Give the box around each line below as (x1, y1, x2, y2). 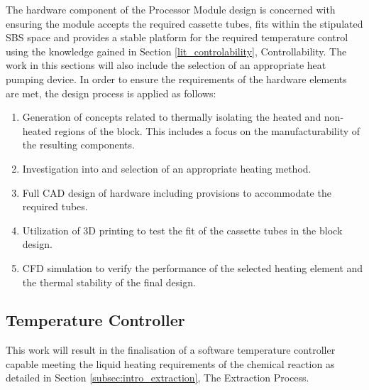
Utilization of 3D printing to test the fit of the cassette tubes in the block (22, 222, 343, 237)
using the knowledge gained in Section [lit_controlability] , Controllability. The (6, 43, 347, 58)
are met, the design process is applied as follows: (6, 85, 216, 100)
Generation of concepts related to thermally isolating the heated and (22, 109, 321, 124)
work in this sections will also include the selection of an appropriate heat (6, 58, 326, 72)
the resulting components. (22, 137, 135, 152)
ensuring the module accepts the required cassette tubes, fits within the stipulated (6, 16, 363, 31)
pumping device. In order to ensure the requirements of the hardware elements (6, 71, 347, 86)
